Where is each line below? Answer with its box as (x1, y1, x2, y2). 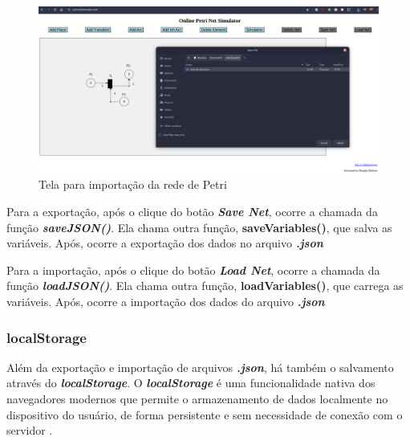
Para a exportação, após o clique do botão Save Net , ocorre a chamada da (6, 203, 378, 220)
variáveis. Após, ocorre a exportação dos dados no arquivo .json (6, 235, 323, 251)
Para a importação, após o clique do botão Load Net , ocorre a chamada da (6, 261, 380, 278)
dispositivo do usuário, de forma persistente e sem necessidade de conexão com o (6, 406, 403, 423)
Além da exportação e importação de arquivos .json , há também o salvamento (6, 358, 394, 375)
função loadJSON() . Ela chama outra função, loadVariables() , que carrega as (6, 277, 404, 294)
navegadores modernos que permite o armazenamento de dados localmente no (6, 390, 388, 407)
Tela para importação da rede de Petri (39, 176, 227, 193)
